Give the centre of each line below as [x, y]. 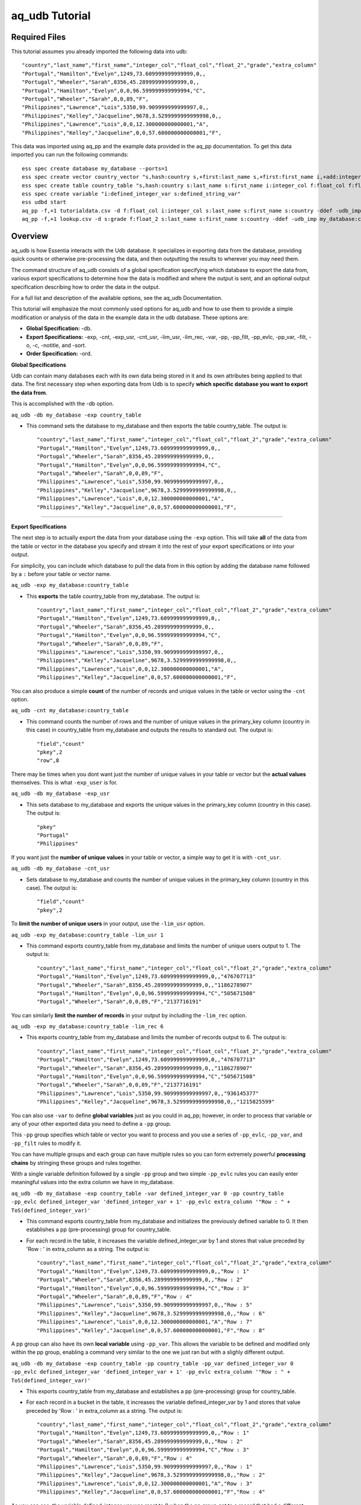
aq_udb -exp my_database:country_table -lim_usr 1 [87, 935]
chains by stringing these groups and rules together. [76, 1162]
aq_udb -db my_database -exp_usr [60, 794]
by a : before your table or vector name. [61, 574]
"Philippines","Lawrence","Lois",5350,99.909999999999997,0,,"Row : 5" [145, 1305]
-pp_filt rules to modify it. [46, 1143]
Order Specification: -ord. [59, 354]
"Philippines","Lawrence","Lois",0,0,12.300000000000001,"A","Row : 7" [145, 1322]
